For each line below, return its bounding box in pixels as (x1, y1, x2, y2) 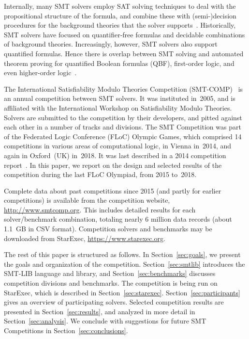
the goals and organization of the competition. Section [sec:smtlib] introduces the (4, 258, 245, 269)
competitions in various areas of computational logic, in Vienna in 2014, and (4, 141, 232, 151)
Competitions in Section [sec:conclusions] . (4, 325, 128, 335)
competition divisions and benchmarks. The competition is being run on (4, 278, 218, 288)
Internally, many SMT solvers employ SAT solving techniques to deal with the (4, 1, 236, 11)
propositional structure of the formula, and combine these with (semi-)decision (4, 10, 236, 20)
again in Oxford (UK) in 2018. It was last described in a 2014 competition (4, 150, 226, 160)
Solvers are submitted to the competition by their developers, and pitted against (4, 112, 242, 122)
